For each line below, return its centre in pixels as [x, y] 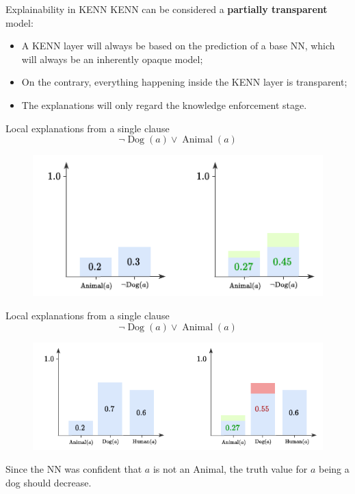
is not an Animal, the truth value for [230, 469]
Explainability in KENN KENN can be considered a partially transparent [167, 9]
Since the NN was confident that [74, 469]
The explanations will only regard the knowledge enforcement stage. [164, 104]
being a [334, 469]
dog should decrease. [49, 482]
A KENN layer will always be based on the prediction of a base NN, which [178, 46]
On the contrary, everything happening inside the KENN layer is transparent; [184, 82]
